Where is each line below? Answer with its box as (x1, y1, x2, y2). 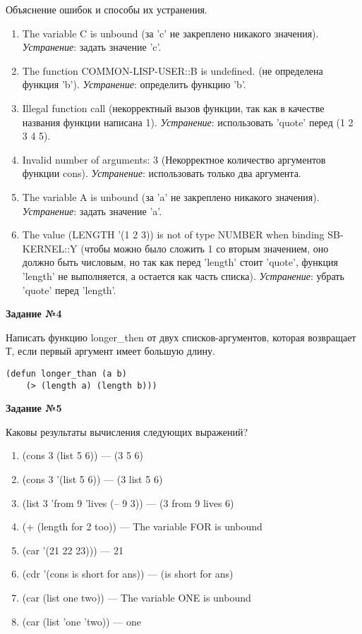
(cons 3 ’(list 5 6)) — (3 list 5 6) (22, 471, 163, 486)
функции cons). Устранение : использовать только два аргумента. (22, 166, 301, 181)
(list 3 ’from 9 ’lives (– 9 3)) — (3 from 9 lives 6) (22, 495, 234, 510)
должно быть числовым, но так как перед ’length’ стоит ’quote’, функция (22, 255, 338, 269)
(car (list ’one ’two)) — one (22, 614, 141, 628)
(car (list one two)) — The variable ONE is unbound (22, 590, 251, 604)
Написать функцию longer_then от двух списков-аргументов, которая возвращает (6, 329, 356, 344)
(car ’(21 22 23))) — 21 (22, 542, 123, 557)
